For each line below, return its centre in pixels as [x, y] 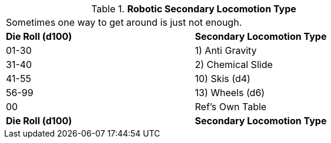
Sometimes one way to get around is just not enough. [124, 22]
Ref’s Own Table [231, 107]
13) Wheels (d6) [230, 93]
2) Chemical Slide [234, 64]
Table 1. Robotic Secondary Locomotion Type [194, 9]
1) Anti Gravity [226, 50]
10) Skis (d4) [223, 79]
